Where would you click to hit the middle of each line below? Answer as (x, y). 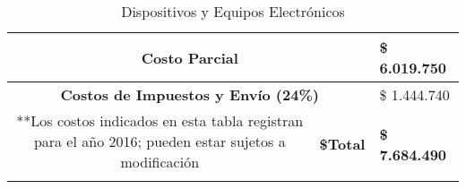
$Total (342, 144)
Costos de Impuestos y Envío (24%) (190, 94)
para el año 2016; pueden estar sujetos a (160, 141)
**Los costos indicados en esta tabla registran (160, 120)
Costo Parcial (190, 57)
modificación (160, 162)
